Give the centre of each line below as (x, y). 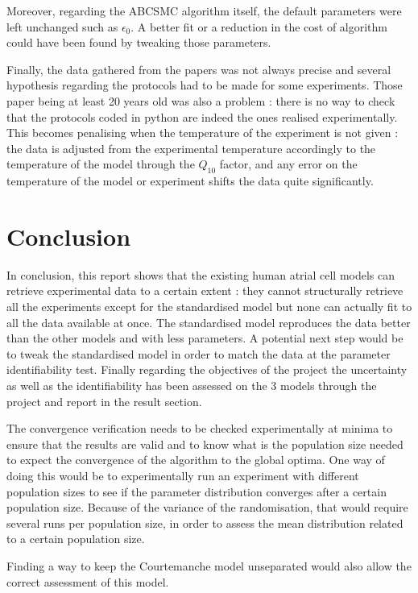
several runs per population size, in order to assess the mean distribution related (205, 523)
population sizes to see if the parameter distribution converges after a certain (197, 491)
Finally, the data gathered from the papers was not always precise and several (199, 69)
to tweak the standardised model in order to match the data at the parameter (199, 353)
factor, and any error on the (288, 164)
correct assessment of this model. (88, 581)
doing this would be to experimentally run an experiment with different (183, 475)
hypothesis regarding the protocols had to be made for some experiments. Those (205, 85)
